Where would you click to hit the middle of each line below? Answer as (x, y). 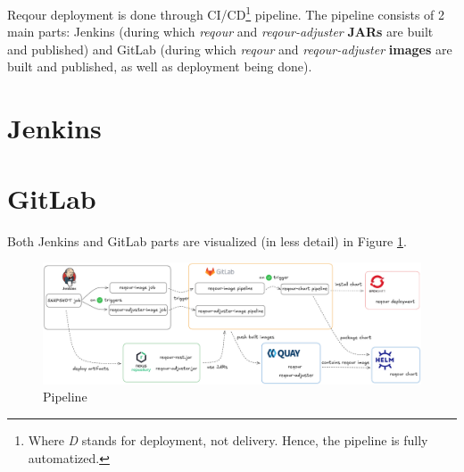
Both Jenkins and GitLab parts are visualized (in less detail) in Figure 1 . (207, 240)
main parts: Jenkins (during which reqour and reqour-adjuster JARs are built (220, 32)
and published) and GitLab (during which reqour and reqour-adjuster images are (230, 49)
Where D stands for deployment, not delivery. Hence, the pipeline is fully (228, 439)
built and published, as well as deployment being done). (160, 66)
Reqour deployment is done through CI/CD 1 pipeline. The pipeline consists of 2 (226, 13)
